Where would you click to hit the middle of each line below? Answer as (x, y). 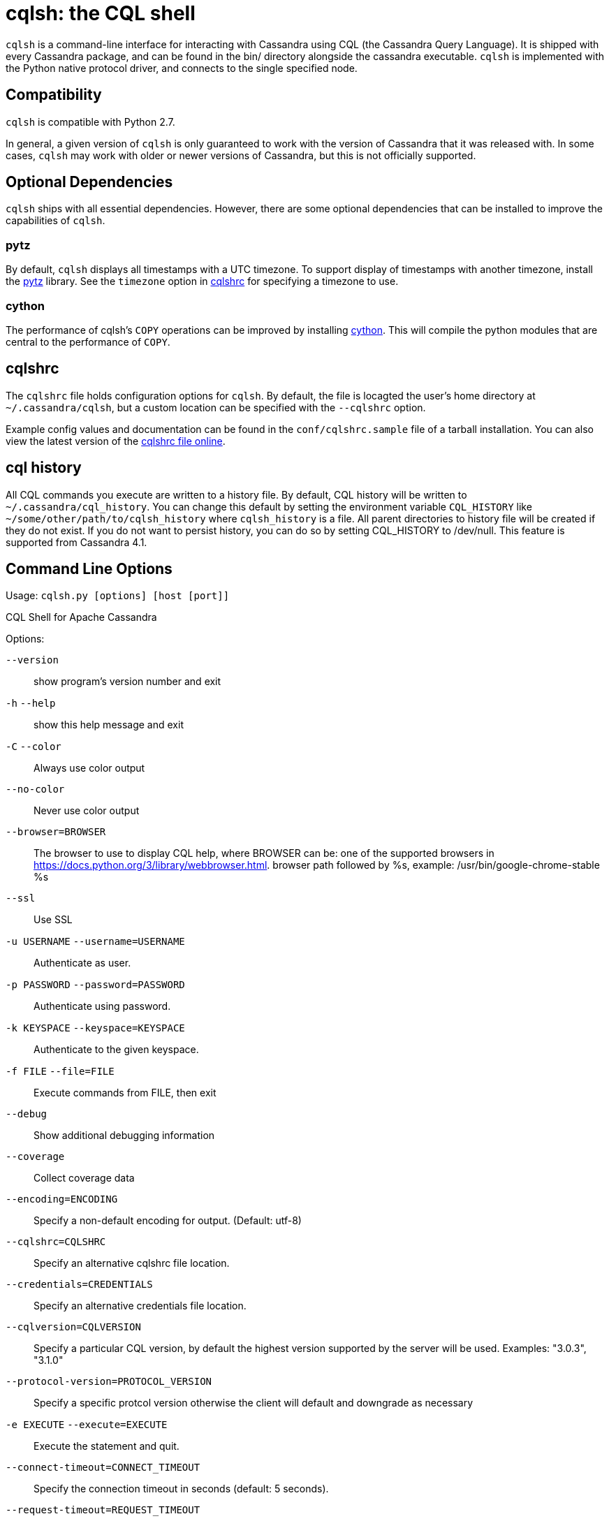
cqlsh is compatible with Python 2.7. (90, 122)
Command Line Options (89, 569)
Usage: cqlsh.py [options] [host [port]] (118, 596)
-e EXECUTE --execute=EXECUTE (87, 1425)
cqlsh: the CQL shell (101, 13)
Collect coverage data (84, 1178)
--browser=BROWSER (56, 832)
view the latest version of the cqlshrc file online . (116, 441)
